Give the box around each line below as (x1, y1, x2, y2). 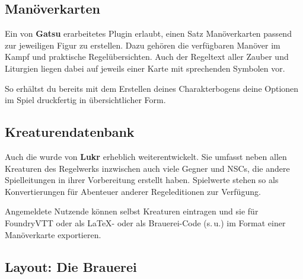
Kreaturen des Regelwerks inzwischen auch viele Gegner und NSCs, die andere (5, 162, 290, 174)
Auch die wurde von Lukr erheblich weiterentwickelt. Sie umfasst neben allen (5, 150, 287, 162)
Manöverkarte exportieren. (5, 228, 101, 240)
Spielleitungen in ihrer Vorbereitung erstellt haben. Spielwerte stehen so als (5, 174, 279, 186)
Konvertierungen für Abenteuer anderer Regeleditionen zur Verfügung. (5, 185, 261, 197)
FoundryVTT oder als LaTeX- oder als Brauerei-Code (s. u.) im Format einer (5, 216, 286, 229)
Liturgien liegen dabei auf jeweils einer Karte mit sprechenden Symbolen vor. (5, 62, 285, 74)
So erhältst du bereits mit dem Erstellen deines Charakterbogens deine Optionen (5, 82, 299, 94)
